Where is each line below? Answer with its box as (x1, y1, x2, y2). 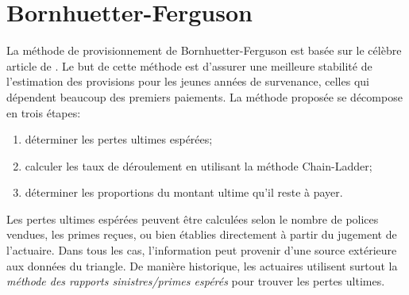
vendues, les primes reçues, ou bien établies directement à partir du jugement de (6, 226, 397, 243)
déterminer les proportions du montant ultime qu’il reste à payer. (25, 184, 343, 201)
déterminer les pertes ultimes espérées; (25, 131, 213, 147)
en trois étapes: (6, 104, 81, 121)
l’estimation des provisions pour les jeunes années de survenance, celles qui (6, 73, 369, 90)
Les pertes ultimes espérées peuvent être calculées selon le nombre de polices (6, 210, 379, 227)
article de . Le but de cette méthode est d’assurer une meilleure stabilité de (6, 57, 372, 74)
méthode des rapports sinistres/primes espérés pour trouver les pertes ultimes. (6, 273, 385, 289)
